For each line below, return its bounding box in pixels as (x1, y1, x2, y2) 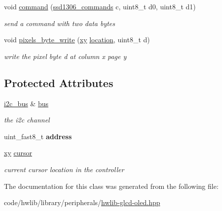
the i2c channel (4, 115, 50, 125)
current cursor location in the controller (4, 164, 124, 174)
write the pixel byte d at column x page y (4, 51, 127, 61)
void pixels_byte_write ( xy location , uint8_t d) (4, 34, 150, 45)
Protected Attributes (4, 75, 113, 90)
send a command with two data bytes (4, 18, 115, 28)
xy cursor (4, 148, 32, 158)
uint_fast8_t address (4, 131, 72, 141)
